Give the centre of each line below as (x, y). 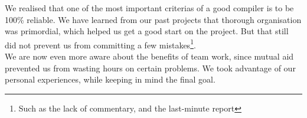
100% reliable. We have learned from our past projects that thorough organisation (153, 19)
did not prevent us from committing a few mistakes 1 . (100, 44)
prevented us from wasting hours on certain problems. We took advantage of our (150, 68)
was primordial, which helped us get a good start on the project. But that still (147, 31)
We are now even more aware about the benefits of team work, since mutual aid (149, 56)
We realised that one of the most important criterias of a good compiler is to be (149, 8)
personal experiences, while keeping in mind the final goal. (110, 79)
